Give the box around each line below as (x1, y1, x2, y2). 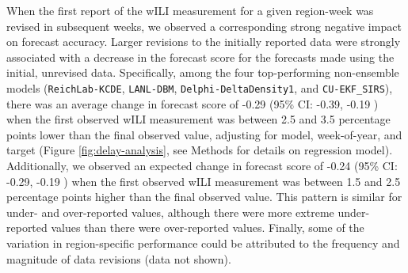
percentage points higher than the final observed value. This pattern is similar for (6, 188, 402, 205)
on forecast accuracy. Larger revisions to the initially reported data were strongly (6, 33, 401, 50)
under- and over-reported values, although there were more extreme (6, 203, 334, 220)
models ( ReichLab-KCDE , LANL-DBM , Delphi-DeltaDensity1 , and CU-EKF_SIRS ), (6, 79, 393, 96)
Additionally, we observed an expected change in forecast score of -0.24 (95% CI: (6, 157, 398, 173)
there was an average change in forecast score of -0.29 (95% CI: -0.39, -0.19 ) (6, 95, 379, 112)
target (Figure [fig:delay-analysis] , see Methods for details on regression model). (6, 142, 393, 158)
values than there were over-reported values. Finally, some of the (51, 219, 364, 236)
